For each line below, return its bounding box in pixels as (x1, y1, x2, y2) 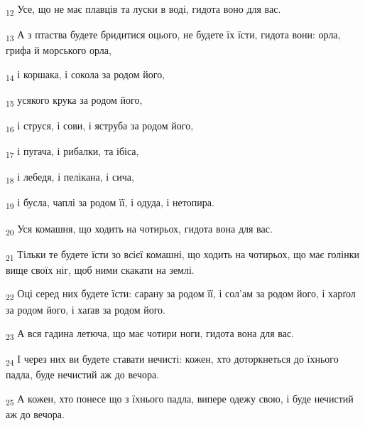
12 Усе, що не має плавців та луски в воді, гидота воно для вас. (6, 1, 281, 18)
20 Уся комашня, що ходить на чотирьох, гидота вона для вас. (6, 220, 273, 238)
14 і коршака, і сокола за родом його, (6, 66, 165, 83)
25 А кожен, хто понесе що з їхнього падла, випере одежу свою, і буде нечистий (6, 391, 354, 408)
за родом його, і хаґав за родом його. (6, 302, 165, 316)
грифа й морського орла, (6, 43, 111, 58)
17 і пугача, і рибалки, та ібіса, (6, 144, 139, 161)
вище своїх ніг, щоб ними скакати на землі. (6, 262, 195, 277)
